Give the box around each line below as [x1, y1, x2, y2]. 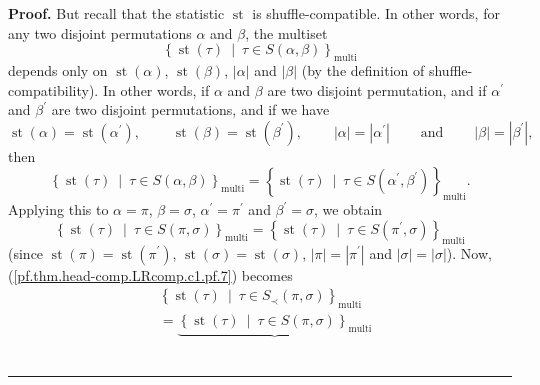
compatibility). [8, 79, 99, 100]
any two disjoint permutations [8, 22, 192, 43]
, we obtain [314, 199, 383, 220]
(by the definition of [301, 59, 425, 80]
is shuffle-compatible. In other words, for [252, 3, 500, 23]
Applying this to [8, 199, 109, 220]
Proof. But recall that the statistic [8, 3, 225, 23]
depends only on [8, 59, 108, 80]
